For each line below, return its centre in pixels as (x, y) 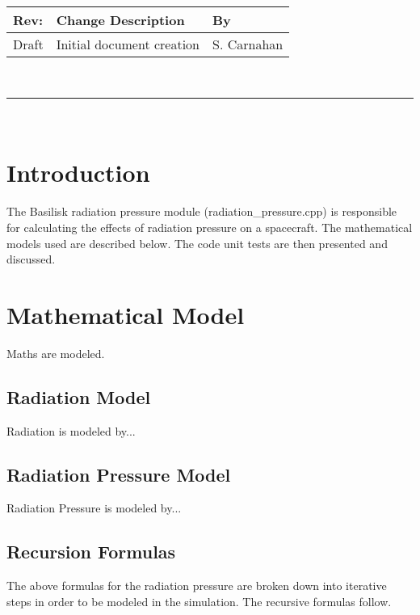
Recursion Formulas (91, 552)
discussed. (31, 259)
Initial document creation (128, 44)
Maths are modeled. (56, 353)
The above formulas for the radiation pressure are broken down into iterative (197, 586)
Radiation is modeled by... (71, 430)
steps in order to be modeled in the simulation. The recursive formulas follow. (199, 601)
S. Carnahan (248, 44)
